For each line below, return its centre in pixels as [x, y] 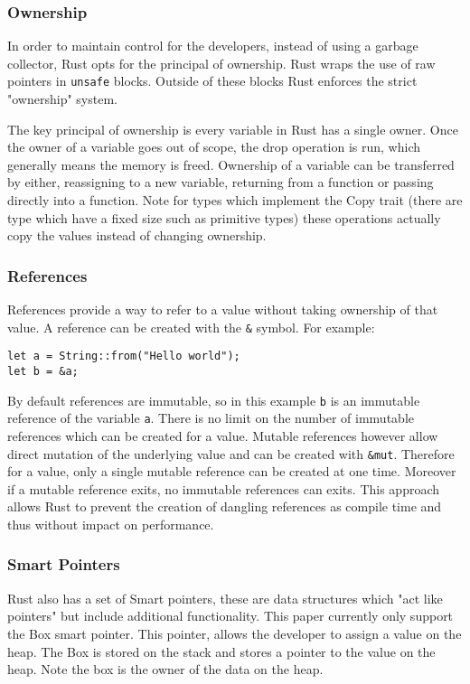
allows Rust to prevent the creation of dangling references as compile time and [225, 506]
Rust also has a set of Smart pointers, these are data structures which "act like [225, 598]
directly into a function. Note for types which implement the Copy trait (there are [235, 200]
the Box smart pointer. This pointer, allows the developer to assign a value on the [235, 633]
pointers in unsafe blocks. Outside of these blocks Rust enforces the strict [212, 81]
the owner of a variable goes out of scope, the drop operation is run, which [214, 147]
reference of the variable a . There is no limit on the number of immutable [211, 418]
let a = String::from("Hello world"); [124, 356]
